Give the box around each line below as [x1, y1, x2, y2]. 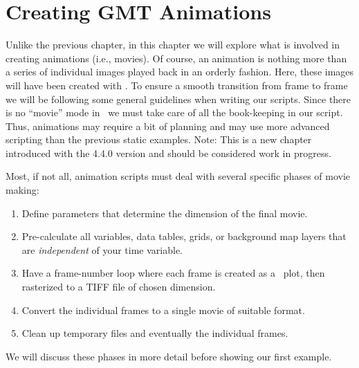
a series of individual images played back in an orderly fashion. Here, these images [6, 64, 354, 79]
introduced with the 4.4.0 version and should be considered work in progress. [6, 145, 331, 160]
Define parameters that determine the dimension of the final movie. [21, 205, 308, 220]
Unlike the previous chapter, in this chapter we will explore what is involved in [6, 37, 340, 52]
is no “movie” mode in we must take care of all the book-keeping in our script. [6, 105, 343, 120]
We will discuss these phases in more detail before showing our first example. [6, 349, 332, 363]
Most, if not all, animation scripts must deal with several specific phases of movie [6, 169, 351, 183]
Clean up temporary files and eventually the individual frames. [21, 326, 288, 340]
